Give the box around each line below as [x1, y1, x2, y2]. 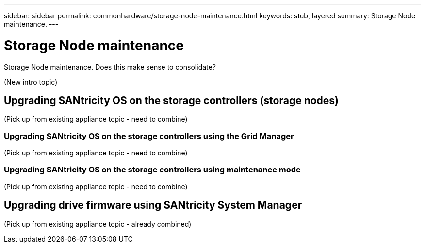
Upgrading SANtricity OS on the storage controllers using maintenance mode [4, 165, 301, 175]
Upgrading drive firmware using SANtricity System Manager [4, 199, 302, 212]
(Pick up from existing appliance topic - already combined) [4, 219, 192, 228]
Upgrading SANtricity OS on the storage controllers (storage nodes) [4, 94, 339, 107]
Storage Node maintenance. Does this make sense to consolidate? [4, 62, 216, 71]
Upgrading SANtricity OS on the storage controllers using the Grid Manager [4, 131, 294, 141]
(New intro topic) [4, 77, 58, 86]
